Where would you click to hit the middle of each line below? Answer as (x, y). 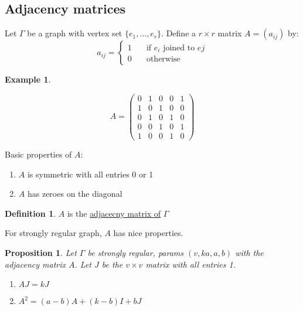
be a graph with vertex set (75, 33)
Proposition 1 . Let (41, 252)
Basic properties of (38, 154)
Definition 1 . (30, 213)
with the (249, 252)
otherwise (163, 59)
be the (112, 264)
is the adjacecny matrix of (114, 213)
